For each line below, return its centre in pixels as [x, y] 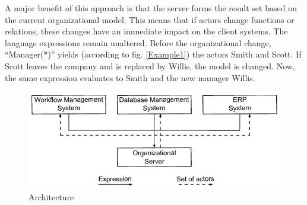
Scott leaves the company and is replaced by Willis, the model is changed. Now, [150, 65]
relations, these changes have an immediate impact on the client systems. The [146, 31]
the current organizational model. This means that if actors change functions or [150, 19]
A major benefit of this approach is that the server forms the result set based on [151, 8]
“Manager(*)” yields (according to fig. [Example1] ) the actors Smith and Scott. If [153, 54]
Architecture [51, 197]
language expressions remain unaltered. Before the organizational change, [138, 42]
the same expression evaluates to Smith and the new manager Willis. [130, 77]
